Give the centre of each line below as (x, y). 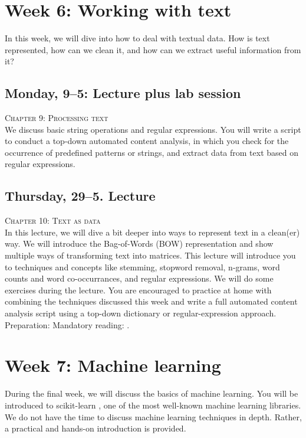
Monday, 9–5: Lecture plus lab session (123, 93)
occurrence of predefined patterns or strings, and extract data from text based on (152, 152)
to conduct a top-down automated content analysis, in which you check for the (147, 141)
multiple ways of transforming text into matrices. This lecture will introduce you (150, 255)
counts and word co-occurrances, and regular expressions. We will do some (139, 278)
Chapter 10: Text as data (53, 220)
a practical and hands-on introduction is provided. (96, 428)
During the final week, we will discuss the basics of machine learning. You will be (152, 393)
